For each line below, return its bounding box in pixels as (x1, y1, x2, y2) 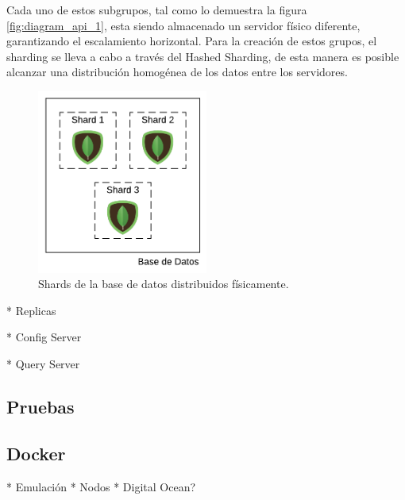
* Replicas (6, 302, 56, 318)
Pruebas (6, 394, 75, 419)
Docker (6, 440, 66, 465)
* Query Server (6, 356, 80, 372)
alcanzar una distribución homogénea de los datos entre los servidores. (6, 63, 348, 80)
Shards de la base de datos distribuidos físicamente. (38, 275, 289, 292)
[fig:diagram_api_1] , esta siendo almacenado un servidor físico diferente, (6, 17, 361, 33)
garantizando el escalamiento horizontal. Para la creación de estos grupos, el (6, 33, 377, 49)
